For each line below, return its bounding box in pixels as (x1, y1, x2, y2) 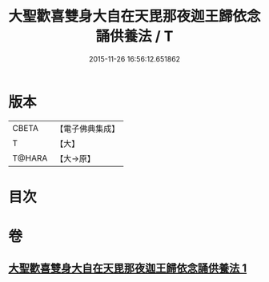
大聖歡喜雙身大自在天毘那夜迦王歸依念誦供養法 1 (8, 261, 247, 276)
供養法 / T (109, 27, 174, 46)
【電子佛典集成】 (55, 123, 120, 134)
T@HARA (12, 153, 48, 164)
